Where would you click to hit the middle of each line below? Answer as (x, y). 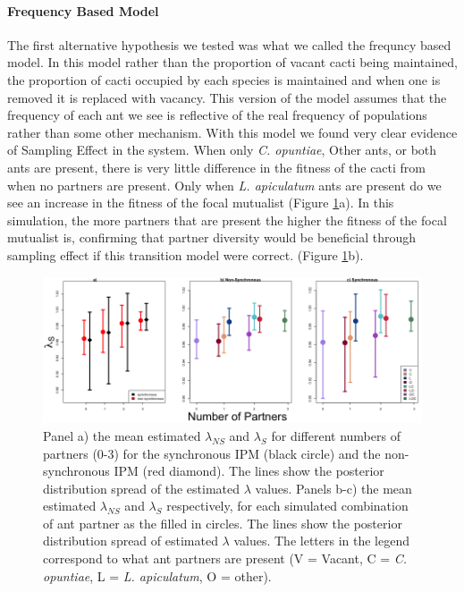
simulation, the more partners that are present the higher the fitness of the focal (227, 220)
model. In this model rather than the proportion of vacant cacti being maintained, (232, 62)
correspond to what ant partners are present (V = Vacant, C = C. (225, 558)
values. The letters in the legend (322, 541)
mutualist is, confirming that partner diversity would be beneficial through (212, 237)
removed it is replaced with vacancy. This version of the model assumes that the (227, 97)
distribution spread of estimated (131, 541)
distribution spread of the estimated (142, 488)
